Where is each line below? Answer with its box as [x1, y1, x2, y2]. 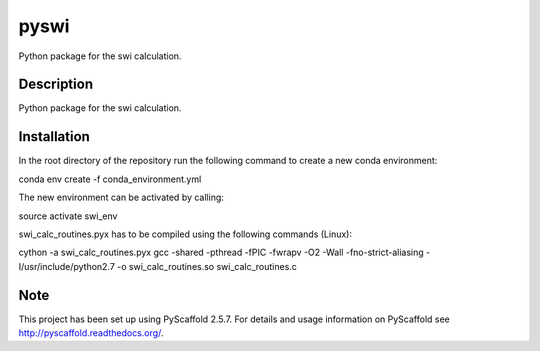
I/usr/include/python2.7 [18, 260, 115, 272]
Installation [18, 128, 90, 145]
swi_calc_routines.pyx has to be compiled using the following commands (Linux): [18, 228, 352, 240]
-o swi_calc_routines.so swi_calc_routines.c [116, 260, 297, 272]
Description [18, 76, 94, 93]
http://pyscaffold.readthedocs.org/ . [18, 327, 164, 339]
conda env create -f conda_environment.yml [18, 173, 202, 185]
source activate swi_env [18, 210, 118, 222]
